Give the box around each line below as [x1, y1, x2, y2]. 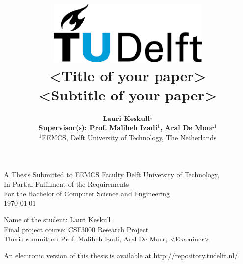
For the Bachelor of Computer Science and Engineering [4, 188, 170, 198]
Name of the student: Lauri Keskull [4, 214, 111, 224]
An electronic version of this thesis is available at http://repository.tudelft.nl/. [4, 250, 240, 260]
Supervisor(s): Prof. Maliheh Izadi [38, 122, 158, 133]
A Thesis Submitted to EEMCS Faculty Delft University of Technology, [4, 169, 219, 179]
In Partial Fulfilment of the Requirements [4, 179, 129, 189]
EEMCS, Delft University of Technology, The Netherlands [42, 132, 216, 142]
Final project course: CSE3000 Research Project [4, 224, 149, 234]
